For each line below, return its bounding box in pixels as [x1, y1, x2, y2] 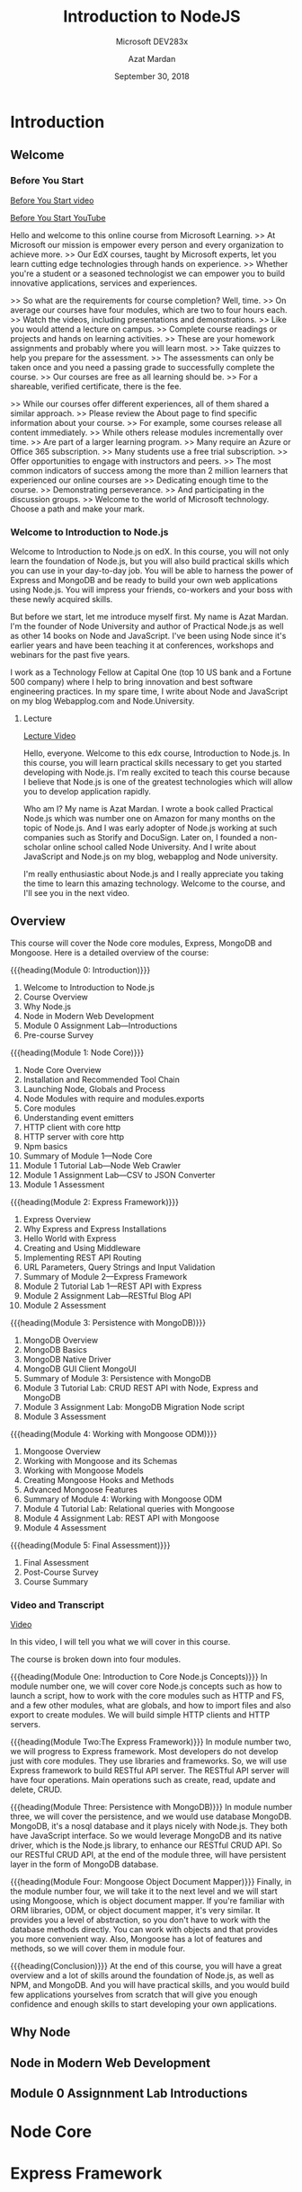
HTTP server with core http [22, 1131, 125, 1142]
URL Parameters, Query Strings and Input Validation [22, 1261, 216, 1273]
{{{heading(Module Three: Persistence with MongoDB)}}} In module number [10, 1802, 293, 1813]
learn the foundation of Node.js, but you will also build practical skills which [10, 555, 290, 566]
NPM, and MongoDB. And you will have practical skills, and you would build [10, 1980, 290, 1991]
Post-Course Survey [22, 1566, 99, 1577]
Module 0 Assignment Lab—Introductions [22, 1020, 178, 1031]
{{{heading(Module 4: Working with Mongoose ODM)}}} [10, 1428, 218, 1439]
